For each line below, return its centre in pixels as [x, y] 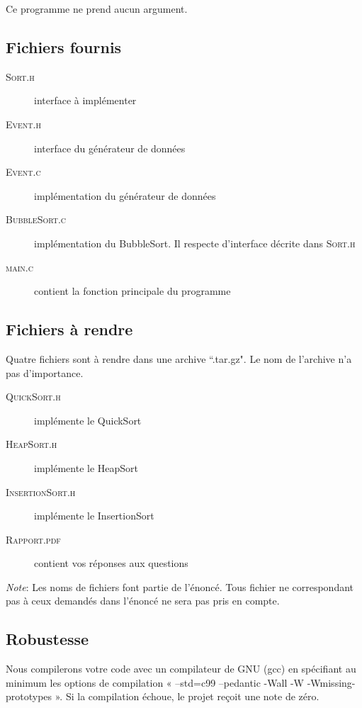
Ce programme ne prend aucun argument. [97, 9]
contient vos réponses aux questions [111, 563]
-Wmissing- [331, 682]
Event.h [23, 124]
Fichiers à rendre [69, 329]
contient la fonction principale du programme [132, 291]
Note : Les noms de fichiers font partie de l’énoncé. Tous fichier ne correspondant [180, 586]
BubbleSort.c [36, 219]
